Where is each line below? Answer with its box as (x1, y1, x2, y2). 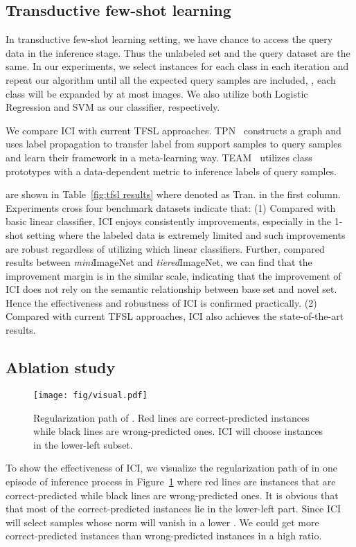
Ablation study (6, 357, 116, 378)
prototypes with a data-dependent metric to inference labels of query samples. (6, 163, 337, 178)
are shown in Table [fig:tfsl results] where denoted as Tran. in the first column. (6, 187, 341, 201)
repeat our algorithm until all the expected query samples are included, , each (6, 72, 336, 87)
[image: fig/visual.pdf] (33, 390, 148, 400)
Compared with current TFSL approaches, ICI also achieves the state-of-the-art (6, 309, 344, 323)
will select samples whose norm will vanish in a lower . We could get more (6, 514, 319, 529)
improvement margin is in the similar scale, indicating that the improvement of (6, 268, 341, 283)
